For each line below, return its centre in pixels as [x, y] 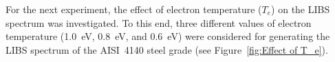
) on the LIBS [301, 9]
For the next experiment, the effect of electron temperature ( [134, 9]
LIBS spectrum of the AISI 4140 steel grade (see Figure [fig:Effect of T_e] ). [167, 49]
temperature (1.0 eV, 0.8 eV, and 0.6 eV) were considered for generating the [168, 36]
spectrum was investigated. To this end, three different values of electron [159, 22]
